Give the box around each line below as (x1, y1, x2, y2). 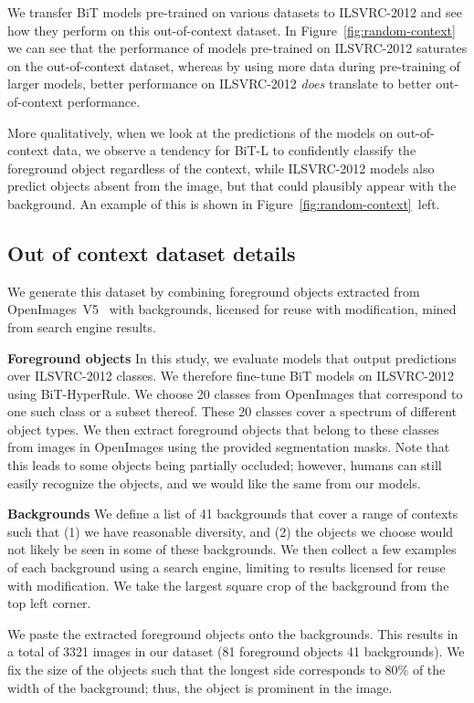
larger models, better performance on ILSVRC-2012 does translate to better (7, 74, 432, 93)
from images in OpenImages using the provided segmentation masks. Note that (7, 437, 450, 456)
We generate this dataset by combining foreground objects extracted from (7, 281, 420, 300)
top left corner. (7, 593, 91, 613)
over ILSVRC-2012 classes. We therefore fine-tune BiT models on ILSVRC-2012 (7, 366, 455, 385)
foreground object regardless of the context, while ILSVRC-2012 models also (7, 158, 435, 177)
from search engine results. (7, 317, 156, 336)
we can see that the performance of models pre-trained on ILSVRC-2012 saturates (7, 38, 468, 58)
